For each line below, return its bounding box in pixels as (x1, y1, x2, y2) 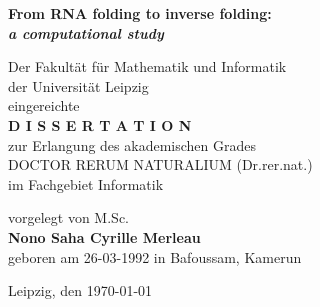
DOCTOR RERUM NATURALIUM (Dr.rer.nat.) (8, 154, 313, 175)
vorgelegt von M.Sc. (8, 207, 129, 228)
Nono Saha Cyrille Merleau (8, 226, 201, 247)
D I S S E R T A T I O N (8, 114, 192, 135)
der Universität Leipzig (8, 75, 149, 96)
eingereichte (8, 95, 80, 116)
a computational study (8, 22, 164, 43)
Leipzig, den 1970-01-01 (8, 280, 153, 301)
